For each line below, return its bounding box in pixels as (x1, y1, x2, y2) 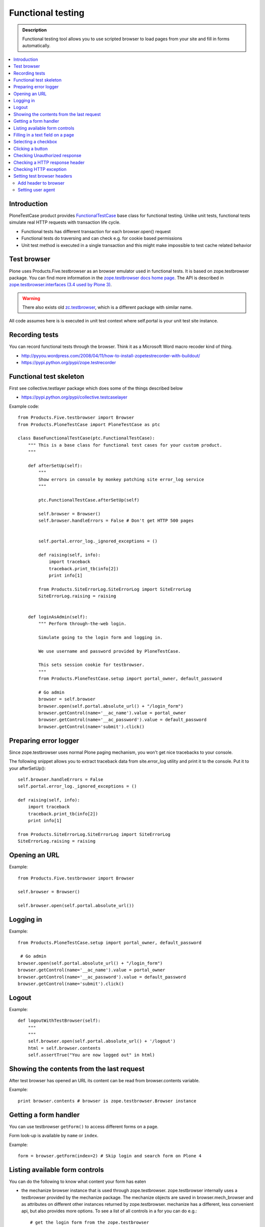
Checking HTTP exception (13, 166, 67, 172)
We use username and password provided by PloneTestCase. (38, 648, 181, 654)
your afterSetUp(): (9, 765, 46, 771)
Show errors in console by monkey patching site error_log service (38, 477, 204, 482)
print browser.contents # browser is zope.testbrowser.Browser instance (18, 1098, 196, 1104)
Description (22, 27, 47, 33)
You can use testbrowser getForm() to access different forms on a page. (9, 1123, 159, 1129)
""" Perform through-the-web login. (38, 621, 127, 626)
